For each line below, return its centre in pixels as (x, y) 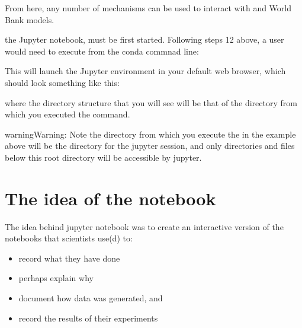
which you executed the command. (68, 114)
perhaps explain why (56, 278)
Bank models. (30, 19)
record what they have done (69, 258)
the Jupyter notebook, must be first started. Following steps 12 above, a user (144, 39)
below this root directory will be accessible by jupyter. (103, 157)
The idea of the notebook (110, 198)
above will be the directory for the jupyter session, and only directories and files (150, 146)
